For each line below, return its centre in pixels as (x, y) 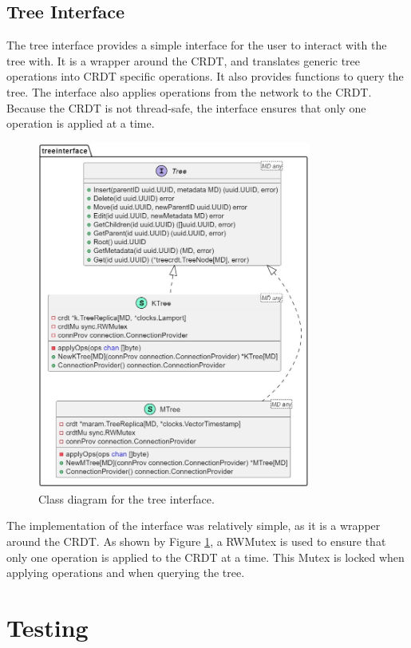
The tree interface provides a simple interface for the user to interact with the (197, 45)
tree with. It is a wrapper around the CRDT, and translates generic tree (184, 60)
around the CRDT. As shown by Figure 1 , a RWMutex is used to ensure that (196, 541)
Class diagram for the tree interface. (126, 498)
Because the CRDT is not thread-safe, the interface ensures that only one (186, 107)
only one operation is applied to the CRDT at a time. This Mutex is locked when (205, 557)
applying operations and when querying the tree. (126, 573)
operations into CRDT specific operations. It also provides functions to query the (205, 76)
